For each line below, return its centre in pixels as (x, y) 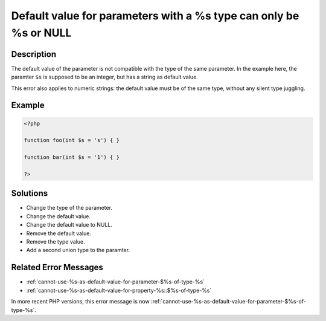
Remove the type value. (56, 242)
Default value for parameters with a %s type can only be (155, 16)
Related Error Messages (57, 267)
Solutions (30, 193)
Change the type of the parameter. (69, 208)
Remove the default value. (59, 233)
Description (34, 54)
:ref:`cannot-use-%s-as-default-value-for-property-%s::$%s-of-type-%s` (119, 290)
